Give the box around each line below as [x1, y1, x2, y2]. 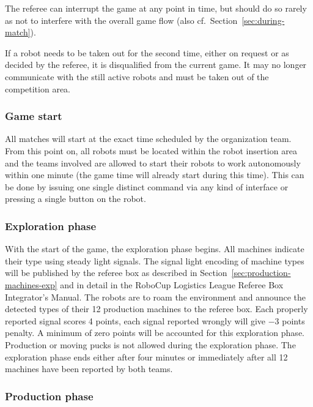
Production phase [5, 388, 94, 403]
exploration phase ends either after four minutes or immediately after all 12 [5, 350, 288, 363]
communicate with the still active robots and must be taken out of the [5, 70, 269, 83]
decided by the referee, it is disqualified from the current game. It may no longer [5, 58, 307, 71]
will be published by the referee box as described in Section [5, 266, 227, 279]
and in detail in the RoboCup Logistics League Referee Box [60, 278, 284, 291]
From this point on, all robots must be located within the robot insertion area [5, 144, 297, 157]
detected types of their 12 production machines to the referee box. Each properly [5, 302, 308, 315]
